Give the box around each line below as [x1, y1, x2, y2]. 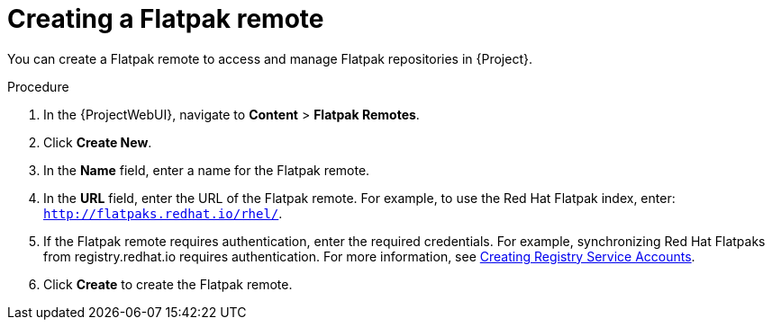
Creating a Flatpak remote [7, 4, 324, 34]
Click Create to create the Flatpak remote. [43, 276, 293, 292]
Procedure [7, 78, 69, 94]
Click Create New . [43, 134, 152, 150]
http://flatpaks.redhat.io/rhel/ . [43, 205, 283, 221]
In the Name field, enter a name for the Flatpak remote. [43, 162, 370, 178]
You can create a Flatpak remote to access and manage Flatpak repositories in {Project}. [7, 50, 533, 66]
